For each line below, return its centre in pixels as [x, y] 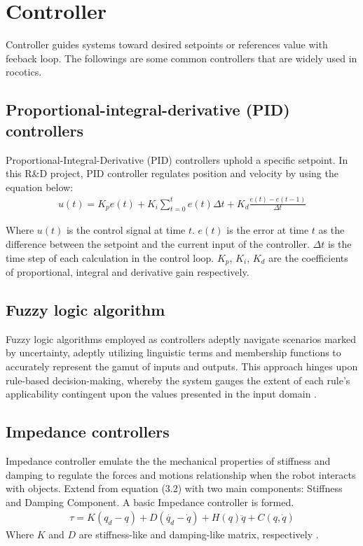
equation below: [40, 187]
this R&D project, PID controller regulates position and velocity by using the [172, 173]
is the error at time [268, 230]
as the [331, 230]
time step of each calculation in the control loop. [110, 257]
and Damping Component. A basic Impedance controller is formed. [150, 502]
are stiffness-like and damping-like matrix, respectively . [199, 534]
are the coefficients [308, 257]
